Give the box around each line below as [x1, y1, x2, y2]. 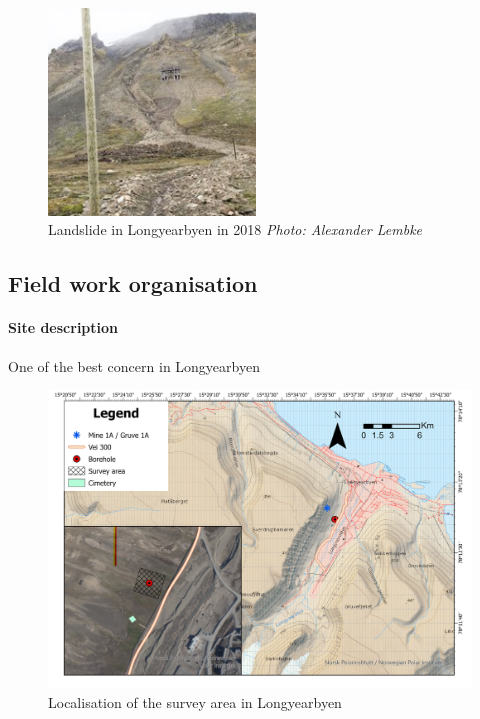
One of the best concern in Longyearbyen [8, 355, 260, 376]
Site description [8, 317, 119, 338]
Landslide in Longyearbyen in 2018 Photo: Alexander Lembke [48, 219, 423, 240]
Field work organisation [8, 268, 258, 299]
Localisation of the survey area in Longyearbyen [48, 692, 342, 713]
